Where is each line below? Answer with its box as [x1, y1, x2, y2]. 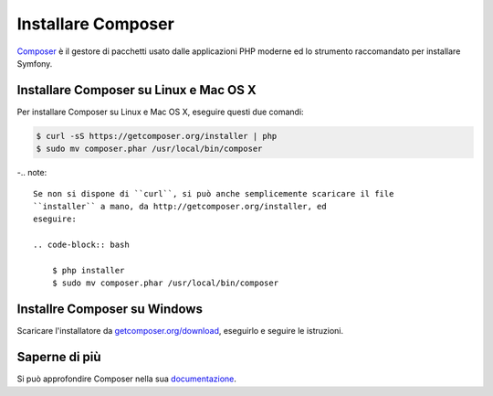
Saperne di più [16, 349, 101, 365]
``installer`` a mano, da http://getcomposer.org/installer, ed [33, 201, 328, 211]
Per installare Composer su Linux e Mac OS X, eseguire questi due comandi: [16, 106, 305, 117]
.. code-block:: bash [33, 240, 130, 251]
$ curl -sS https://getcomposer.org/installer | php [36, 131, 278, 141]
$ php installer [51, 265, 125, 275]
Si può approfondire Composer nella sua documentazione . [16, 373, 237, 384]
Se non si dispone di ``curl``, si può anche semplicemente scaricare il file [33, 188, 394, 198]
